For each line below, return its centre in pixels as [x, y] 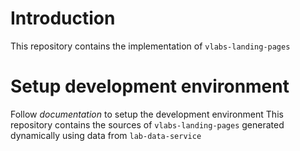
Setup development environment [150, 86]
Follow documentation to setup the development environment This [147, 114]
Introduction [63, 18]
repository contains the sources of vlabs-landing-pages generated [147, 124]
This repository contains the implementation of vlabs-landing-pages [150, 46]
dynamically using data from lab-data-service [106, 135]
